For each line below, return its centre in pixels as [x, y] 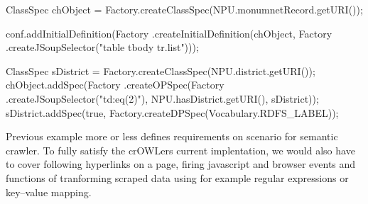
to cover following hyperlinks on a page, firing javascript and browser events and [181, 164]
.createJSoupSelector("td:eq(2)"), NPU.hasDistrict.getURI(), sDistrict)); [162, 98]
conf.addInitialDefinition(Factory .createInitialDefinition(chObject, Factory [169, 33]
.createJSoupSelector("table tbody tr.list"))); [102, 47]
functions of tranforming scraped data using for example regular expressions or [177, 177]
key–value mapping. [49, 192]
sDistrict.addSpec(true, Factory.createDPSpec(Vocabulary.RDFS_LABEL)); [172, 112]
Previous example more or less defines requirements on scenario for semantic [172, 136]
